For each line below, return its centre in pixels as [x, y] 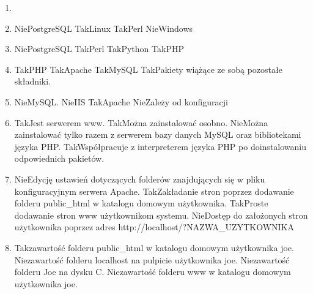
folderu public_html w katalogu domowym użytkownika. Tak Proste [141, 203]
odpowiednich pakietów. [59, 158]
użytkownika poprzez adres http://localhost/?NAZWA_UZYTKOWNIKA [154, 227]
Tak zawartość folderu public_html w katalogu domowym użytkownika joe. [154, 247]
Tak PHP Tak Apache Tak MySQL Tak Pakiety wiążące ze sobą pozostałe [148, 69]
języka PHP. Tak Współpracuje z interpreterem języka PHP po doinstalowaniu [160, 146]
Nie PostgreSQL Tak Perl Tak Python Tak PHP [99, 49]
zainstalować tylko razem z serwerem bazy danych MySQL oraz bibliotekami [158, 134]
